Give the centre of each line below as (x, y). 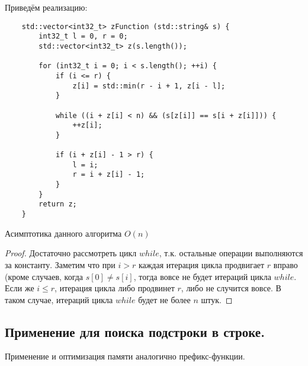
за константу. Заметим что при (60, 264)
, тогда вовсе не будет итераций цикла (202, 276)
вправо (285, 264)
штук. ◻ (217, 299)
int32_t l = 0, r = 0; (83, 36)
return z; (58, 204)
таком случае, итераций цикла (59, 299)
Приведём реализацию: (46, 7)
